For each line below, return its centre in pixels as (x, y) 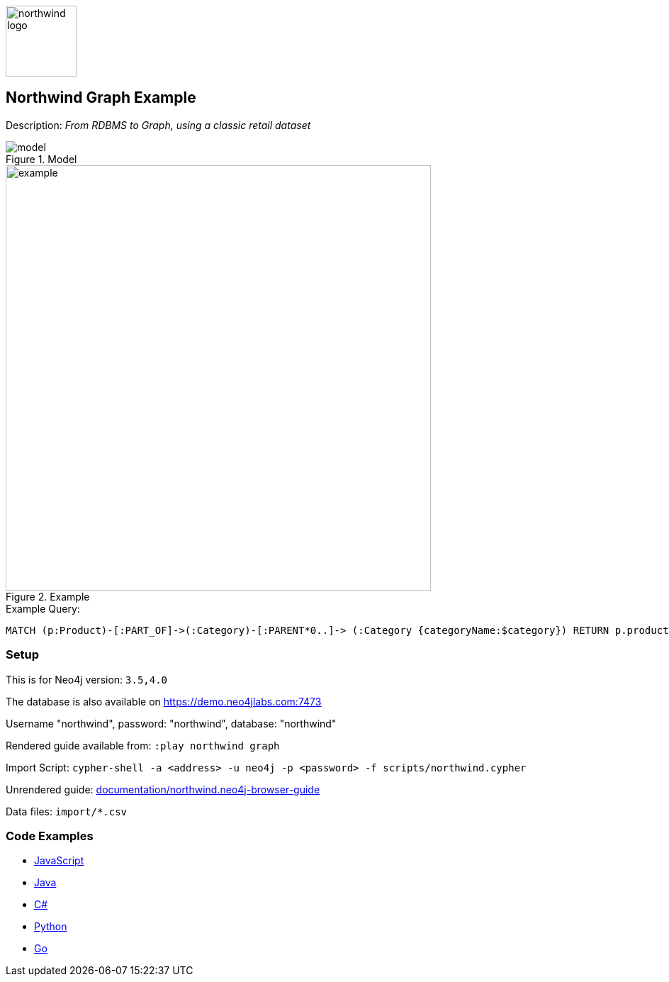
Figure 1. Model (41, 159)
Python (51, 927)
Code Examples (50, 836)
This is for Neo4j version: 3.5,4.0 (87, 679)
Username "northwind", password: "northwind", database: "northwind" (171, 723)
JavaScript (59, 861)
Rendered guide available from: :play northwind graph (143, 745)
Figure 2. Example (48, 596)
